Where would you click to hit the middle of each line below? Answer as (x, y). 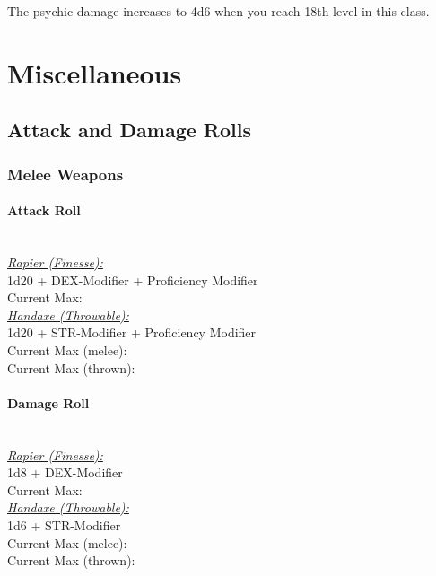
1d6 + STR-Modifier (64, 524)
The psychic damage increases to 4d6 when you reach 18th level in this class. (218, 11)
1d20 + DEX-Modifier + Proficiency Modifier (133, 279)
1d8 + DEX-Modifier (65, 472)
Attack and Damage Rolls (129, 130)
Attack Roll (44, 210)
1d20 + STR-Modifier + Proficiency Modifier (132, 332)
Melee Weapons (65, 174)
